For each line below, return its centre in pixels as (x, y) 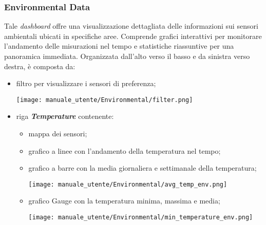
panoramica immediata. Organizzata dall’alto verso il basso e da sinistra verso (127, 56)
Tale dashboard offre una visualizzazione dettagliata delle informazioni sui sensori (131, 26)
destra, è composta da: (40, 66)
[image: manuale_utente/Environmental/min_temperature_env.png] (141, 218)
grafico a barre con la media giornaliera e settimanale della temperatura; (142, 168)
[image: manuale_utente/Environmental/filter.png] (104, 100)
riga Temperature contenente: (65, 116)
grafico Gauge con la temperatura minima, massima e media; (124, 201)
